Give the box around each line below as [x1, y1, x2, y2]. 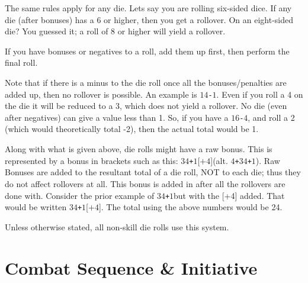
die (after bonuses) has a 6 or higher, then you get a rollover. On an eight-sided [5, 13, 294, 25]
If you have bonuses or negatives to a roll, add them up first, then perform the [5, 44, 290, 57]
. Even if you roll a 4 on [216, 88, 303, 100]
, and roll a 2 [248, 111, 295, 123]
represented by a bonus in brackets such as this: [5, 154, 178, 166]
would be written [5, 201, 67, 213]
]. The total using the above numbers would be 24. [98, 201, 283, 213]
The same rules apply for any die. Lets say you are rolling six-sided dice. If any [5, 2, 292, 14]
